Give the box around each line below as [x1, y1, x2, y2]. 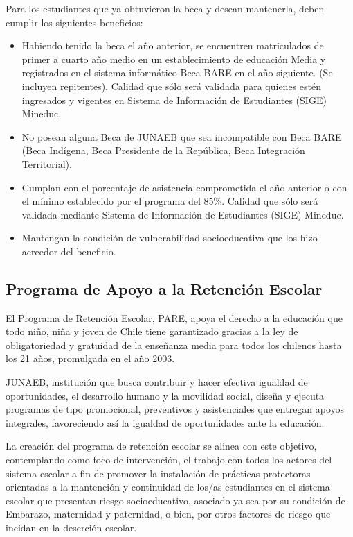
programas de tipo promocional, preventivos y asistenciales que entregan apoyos [6, 402, 345, 416]
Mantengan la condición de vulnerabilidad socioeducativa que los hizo [21, 230, 318, 245]
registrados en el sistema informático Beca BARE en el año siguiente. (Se [21, 65, 333, 80]
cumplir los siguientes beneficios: [6, 15, 143, 29]
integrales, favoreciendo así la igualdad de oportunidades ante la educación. [6, 415, 325, 429]
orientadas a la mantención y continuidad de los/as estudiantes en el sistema [6, 479, 330, 494]
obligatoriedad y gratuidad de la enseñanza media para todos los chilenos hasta [6, 337, 342, 352]
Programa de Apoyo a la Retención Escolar [6, 278, 323, 299]
